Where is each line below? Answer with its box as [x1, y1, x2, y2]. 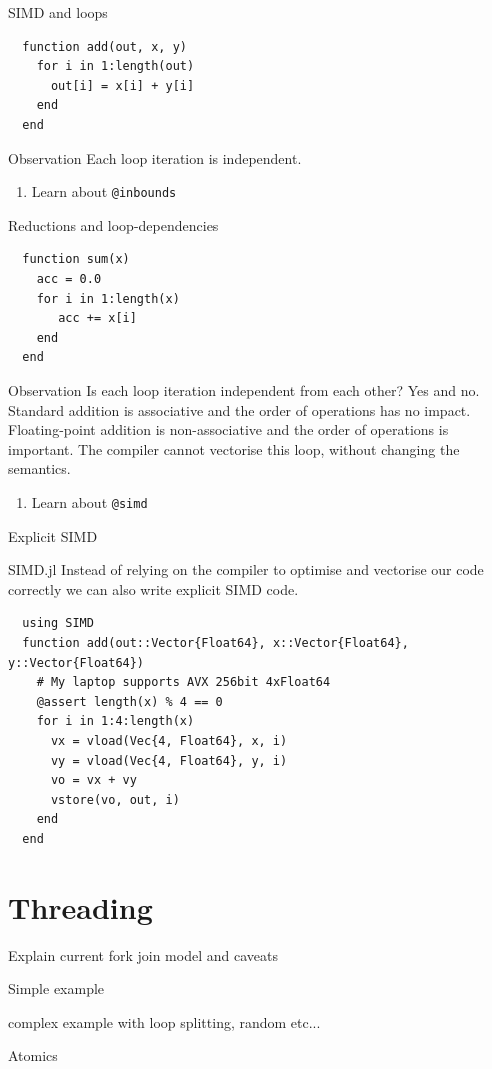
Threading [8, 886, 153, 927]
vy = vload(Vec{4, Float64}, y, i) [50, 753, 288, 768]
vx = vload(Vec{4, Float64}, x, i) [50, 733, 288, 748]
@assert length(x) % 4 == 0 [36, 694, 223, 709]
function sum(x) [22, 252, 130, 267]
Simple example [8, 978, 105, 999]
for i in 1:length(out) [36, 59, 195, 74]
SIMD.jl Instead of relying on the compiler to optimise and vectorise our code [8, 559, 484, 580]
